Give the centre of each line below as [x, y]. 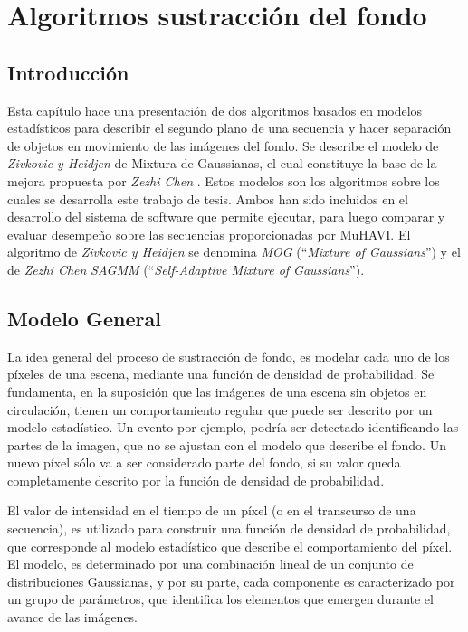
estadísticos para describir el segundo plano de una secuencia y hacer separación [229, 128]
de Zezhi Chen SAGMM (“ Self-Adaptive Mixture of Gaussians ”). [186, 269]
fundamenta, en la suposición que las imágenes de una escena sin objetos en [217, 391]
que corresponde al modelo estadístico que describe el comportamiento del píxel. [230, 546]
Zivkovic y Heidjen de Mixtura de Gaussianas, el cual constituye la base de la [222, 163]
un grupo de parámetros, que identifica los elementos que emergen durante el [220, 599]
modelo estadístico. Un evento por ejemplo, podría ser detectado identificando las [233, 427]
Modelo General [84, 318]
